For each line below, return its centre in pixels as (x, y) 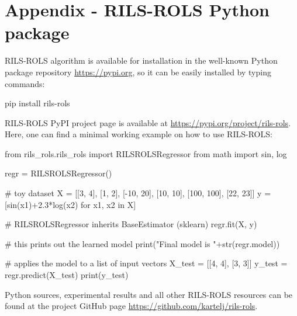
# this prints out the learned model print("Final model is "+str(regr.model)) (142, 243)
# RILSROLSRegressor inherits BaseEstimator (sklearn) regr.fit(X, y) (131, 224)
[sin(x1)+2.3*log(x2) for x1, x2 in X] (70, 204)
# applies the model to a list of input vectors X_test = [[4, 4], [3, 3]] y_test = (146, 263)
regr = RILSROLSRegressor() (58, 173)
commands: (25, 83)
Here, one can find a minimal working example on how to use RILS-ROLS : (139, 134)
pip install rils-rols (37, 103)
